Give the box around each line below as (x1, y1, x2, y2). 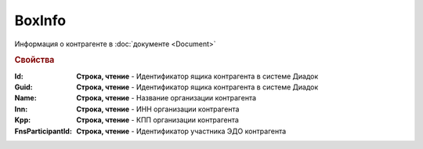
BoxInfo (14, 12, 67, 29)
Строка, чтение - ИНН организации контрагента (76, 104, 240, 114)
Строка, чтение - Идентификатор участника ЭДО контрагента (76, 126, 287, 136)
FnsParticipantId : (14, 126, 72, 136)
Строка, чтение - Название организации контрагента (76, 93, 257, 103)
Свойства (14, 55, 55, 66)
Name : (14, 93, 37, 103)
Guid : (14, 82, 33, 92)
